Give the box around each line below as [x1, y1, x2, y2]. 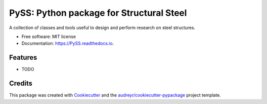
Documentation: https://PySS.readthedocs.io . [21, 40, 114, 46]
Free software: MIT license [21, 34, 76, 39]
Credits [9, 79, 33, 88]
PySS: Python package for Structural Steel [9, 7, 187, 18]
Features [9, 53, 37, 62]
